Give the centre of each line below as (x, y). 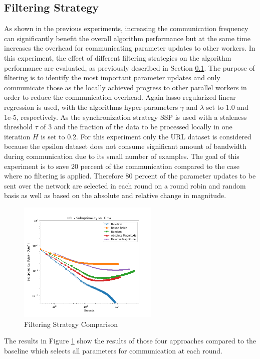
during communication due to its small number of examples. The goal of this (122, 156)
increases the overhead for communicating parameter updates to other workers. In (130, 48)
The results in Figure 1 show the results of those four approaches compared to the (130, 341)
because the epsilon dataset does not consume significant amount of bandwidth (125, 146)
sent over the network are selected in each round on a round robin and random (125, 185)
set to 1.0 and (227, 107)
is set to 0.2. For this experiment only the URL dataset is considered (146, 136)
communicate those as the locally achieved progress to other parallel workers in (125, 87)
